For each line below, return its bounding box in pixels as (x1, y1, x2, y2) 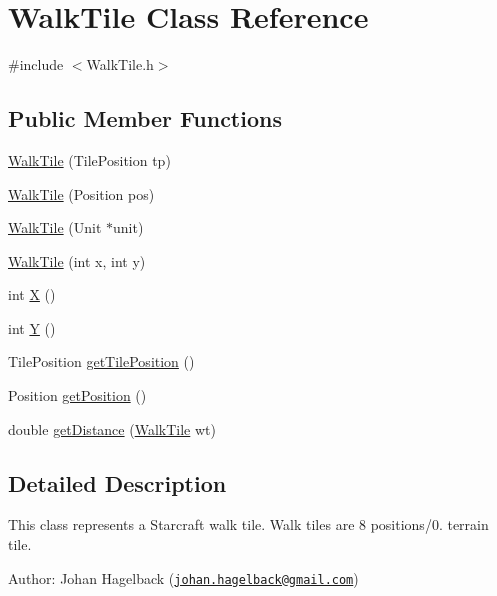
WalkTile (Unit (8, 217, 102, 238)
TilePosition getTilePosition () (8, 351, 195, 372)
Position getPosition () (8, 385, 147, 406)
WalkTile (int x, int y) (8, 250, 146, 271)
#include (8, 54, 64, 75)
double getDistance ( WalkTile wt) (8, 418, 216, 439)
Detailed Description (8, 467, 227, 498)
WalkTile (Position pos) (8, 183, 155, 204)
